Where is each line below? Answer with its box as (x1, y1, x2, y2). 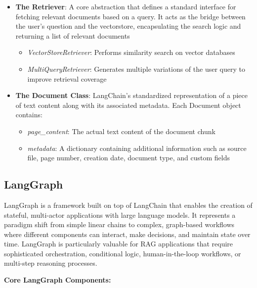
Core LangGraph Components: (4, 275, 111, 285)
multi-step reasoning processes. (4, 258, 97, 268)
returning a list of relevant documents (15, 30, 130, 41)
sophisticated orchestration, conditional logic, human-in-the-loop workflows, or (4, 248, 241, 258)
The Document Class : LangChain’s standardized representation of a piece (15, 90, 248, 100)
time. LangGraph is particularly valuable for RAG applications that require (4, 239, 233, 249)
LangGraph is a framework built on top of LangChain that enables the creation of (4, 199, 253, 210)
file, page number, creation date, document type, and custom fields (27, 152, 230, 163)
